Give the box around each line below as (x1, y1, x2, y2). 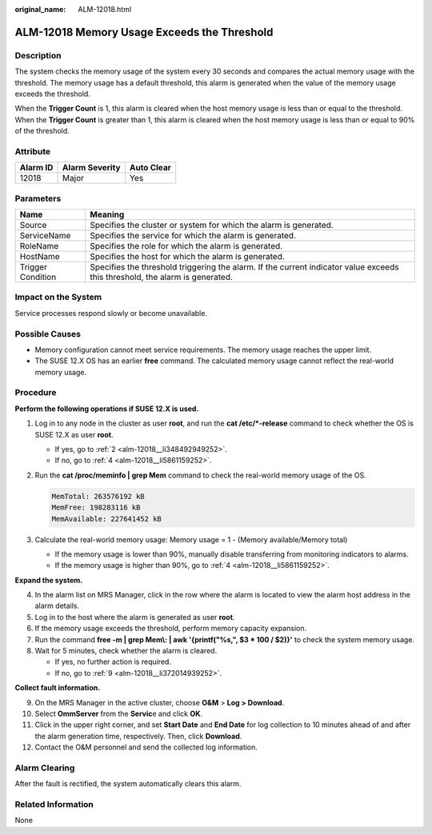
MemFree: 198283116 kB (51, 503, 141, 512)
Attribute (14, 146, 51, 157)
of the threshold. (14, 126, 70, 136)
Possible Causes (14, 328, 82, 339)
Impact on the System (14, 292, 102, 303)
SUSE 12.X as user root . (34, 429, 114, 439)
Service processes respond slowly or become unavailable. (14, 308, 208, 318)
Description (14, 50, 62, 61)
